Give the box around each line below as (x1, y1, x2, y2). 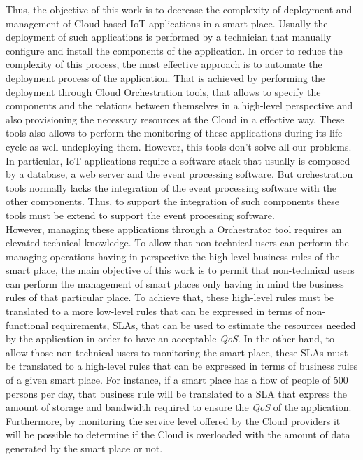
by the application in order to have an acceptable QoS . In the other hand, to (6, 331, 335, 346)
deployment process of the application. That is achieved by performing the (6, 70, 325, 85)
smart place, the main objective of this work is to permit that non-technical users (6, 263, 355, 277)
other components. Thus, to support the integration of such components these (6, 194, 339, 209)
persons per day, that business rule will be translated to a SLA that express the (6, 386, 347, 400)
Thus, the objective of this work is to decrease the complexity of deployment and (6, 2, 353, 16)
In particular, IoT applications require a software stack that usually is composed (6, 153, 350, 167)
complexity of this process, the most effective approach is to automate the (6, 57, 322, 71)
